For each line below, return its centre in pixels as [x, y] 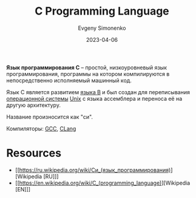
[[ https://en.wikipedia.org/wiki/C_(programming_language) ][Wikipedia [103, 183]
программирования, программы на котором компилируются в [88, 73]
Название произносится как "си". [49, 117]
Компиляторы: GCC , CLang [41, 128]
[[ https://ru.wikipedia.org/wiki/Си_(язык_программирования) [93, 170]
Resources [34, 153]
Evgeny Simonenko [102, 28]
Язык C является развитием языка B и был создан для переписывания [98, 92]
